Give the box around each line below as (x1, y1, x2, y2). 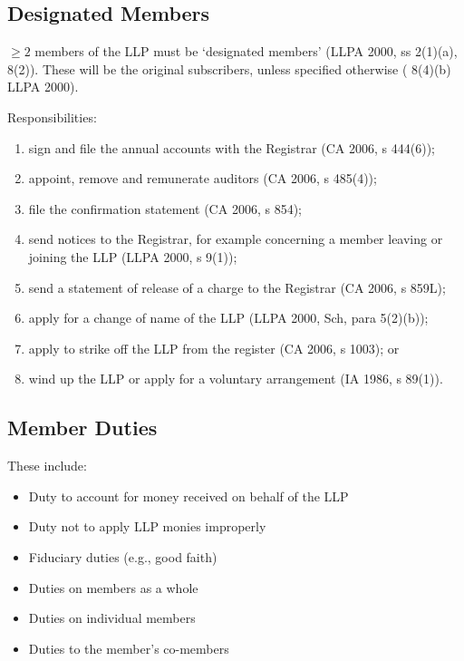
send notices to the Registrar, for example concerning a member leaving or (28, 229, 443, 248)
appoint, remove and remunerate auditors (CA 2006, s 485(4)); (28, 169, 377, 188)
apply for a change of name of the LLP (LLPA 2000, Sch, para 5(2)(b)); (28, 308, 429, 327)
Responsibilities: (7, 107, 97, 126)
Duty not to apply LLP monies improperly (28, 517, 266, 536)
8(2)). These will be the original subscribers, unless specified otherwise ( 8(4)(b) (7, 59, 451, 78)
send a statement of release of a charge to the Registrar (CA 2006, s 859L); (28, 277, 446, 296)
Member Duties (7, 413, 158, 442)
